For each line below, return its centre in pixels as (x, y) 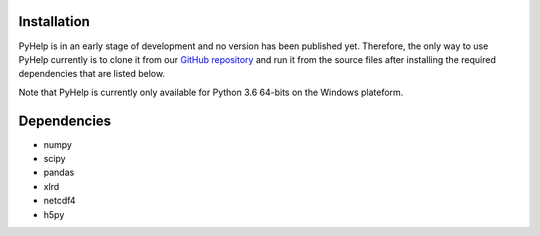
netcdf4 (59, 201)
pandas (59, 172)
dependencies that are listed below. (91, 74)
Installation (54, 21)
